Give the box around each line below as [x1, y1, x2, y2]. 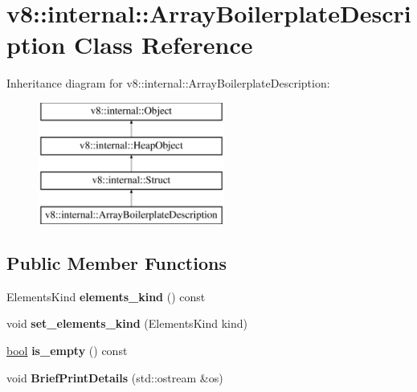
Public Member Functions [6, 251, 227, 276]
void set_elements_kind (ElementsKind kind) [6, 315, 247, 332]
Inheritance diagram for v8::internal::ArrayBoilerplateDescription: [6, 75, 330, 92]
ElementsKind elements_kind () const [6, 288, 206, 304]
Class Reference [74, 28, 253, 61]
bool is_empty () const [6, 342, 128, 359]
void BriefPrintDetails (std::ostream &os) [6, 369, 223, 386]
